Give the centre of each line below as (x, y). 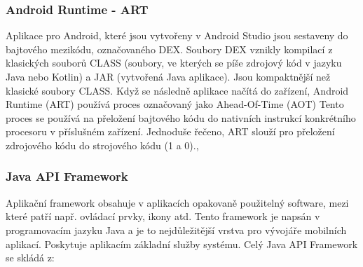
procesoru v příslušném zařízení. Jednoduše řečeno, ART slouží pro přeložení (170, 131)
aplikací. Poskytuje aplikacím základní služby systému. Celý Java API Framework (182, 244)
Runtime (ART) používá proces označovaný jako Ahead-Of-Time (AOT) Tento (175, 104)
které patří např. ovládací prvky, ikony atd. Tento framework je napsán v (163, 216)
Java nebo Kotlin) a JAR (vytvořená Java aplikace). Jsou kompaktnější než (168, 76)
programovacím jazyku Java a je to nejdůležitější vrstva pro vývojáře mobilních (176, 230)
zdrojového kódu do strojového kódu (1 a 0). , (102, 145)
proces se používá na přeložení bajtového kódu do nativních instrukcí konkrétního (181, 117)
